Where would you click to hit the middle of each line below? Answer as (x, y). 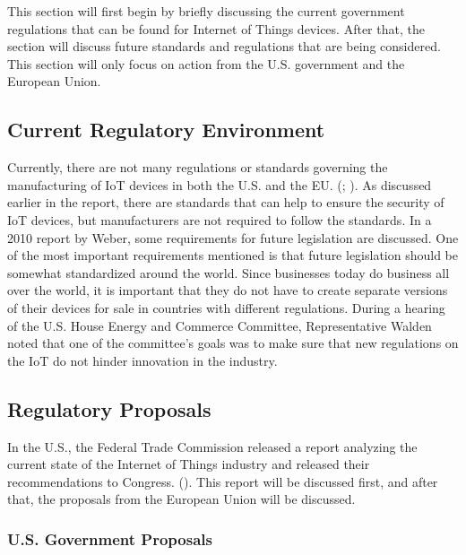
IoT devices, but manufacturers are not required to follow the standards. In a (220, 219)
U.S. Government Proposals (110, 538)
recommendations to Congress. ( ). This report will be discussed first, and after (223, 481)
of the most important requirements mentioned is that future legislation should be (233, 255)
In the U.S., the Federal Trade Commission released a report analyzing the (212, 446)
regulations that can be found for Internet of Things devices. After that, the (216, 28)
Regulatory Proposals (109, 408)
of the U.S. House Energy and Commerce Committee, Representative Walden (220, 325)
